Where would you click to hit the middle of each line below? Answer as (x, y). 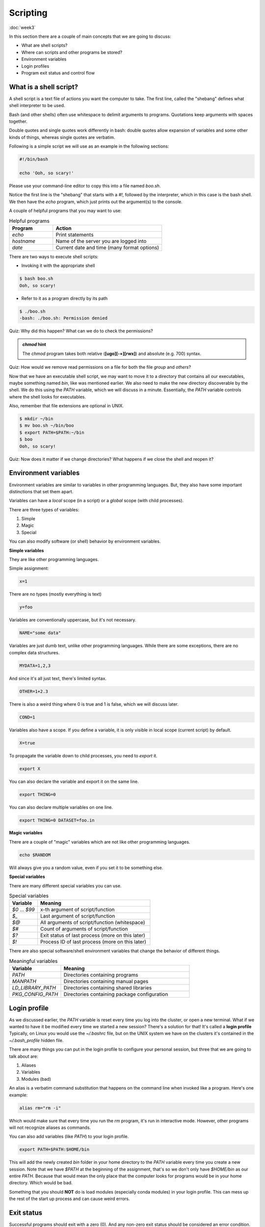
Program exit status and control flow (58, 73)
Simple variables (26, 550)
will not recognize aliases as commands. (50, 1127)
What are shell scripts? (44, 45)
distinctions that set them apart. (41, 491)
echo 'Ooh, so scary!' (47, 173)
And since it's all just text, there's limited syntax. (58, 678)
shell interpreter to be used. (37, 106)
